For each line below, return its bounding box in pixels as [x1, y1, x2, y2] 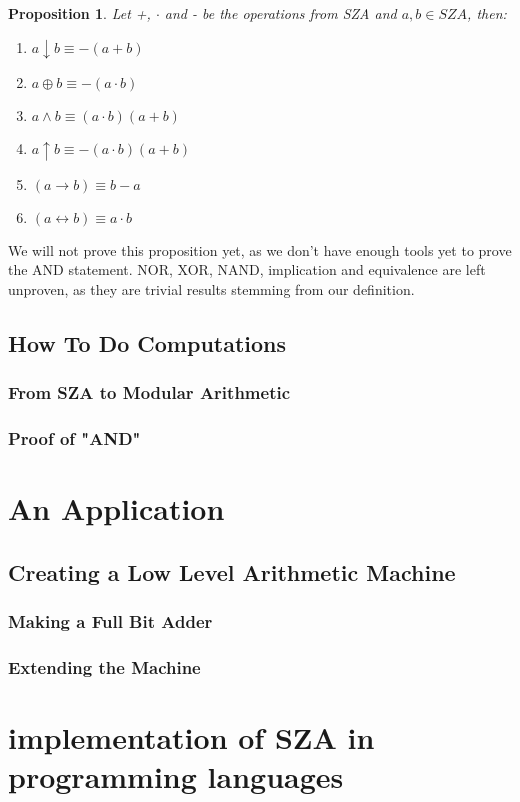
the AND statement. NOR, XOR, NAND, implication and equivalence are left [8, 259, 486, 280]
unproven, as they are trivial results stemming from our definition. [8, 278, 415, 299]
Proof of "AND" [8, 425, 141, 450]
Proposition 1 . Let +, [8, 3, 151, 23]
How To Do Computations [8, 327, 287, 358]
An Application [8, 488, 225, 529]
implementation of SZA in [8, 716, 375, 757]
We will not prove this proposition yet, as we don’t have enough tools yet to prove [8, 239, 512, 260]
